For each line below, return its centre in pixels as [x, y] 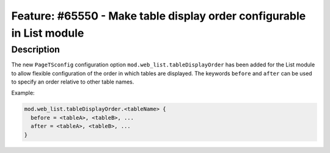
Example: [23, 93]
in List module [48, 33]
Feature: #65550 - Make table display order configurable [159, 16]
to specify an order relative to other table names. [73, 82]
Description [36, 49]
